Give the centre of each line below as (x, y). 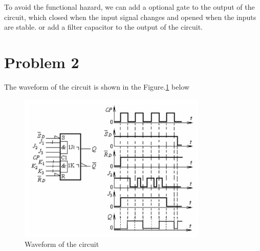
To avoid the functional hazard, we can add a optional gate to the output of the (129, 7)
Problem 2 (42, 62)
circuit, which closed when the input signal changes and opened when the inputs (130, 17)
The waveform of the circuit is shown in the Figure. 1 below (97, 86)
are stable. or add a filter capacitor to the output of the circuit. (104, 27)
